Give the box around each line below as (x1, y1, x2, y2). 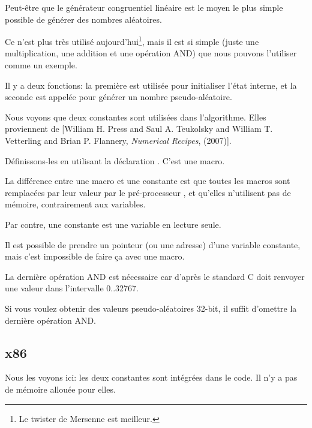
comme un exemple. (5, 59, 77, 71)
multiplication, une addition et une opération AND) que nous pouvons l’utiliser (5, 47, 297, 59)
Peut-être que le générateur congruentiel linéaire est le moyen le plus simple (5, 1, 283, 13)
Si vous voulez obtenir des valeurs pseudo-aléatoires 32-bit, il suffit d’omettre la (5, 302, 297, 314)
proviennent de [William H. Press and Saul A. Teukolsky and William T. (5, 122, 273, 135)
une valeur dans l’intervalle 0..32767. (5, 282, 139, 294)
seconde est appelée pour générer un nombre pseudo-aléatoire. (5, 91, 232, 103)
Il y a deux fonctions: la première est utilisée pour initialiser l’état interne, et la (5, 79, 297, 91)
